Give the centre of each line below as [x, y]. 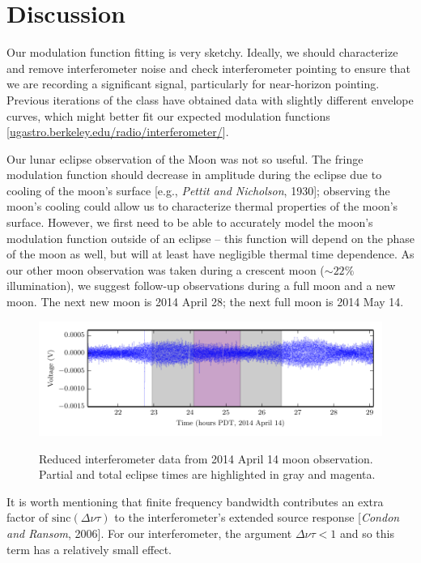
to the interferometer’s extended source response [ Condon [257, 517]
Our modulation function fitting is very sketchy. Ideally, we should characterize [202, 52]
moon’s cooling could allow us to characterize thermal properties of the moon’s [202, 206]
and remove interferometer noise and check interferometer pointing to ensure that [208, 68]
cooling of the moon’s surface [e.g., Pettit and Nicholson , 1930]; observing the [198, 190]
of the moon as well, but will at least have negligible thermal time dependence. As [210, 254]
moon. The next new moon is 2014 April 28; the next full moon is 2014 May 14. [205, 302]
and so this [367, 533]
